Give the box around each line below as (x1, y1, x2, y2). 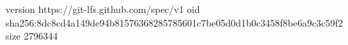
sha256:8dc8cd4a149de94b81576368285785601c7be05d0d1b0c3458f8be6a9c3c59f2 (6, 15, 343, 29)
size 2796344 (6, 29, 58, 43)
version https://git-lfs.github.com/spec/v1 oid (6, 2, 200, 16)
